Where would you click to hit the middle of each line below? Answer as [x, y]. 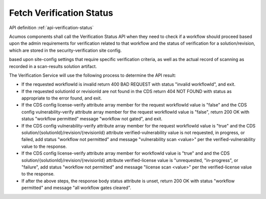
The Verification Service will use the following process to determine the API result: [93, 75]
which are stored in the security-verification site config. [65, 50]
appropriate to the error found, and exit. [62, 98]
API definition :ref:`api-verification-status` [51, 28]
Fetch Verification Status [61, 13]
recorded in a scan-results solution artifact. [53, 66]
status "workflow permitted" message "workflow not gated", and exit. [92, 119]
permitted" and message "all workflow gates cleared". [76, 188]
